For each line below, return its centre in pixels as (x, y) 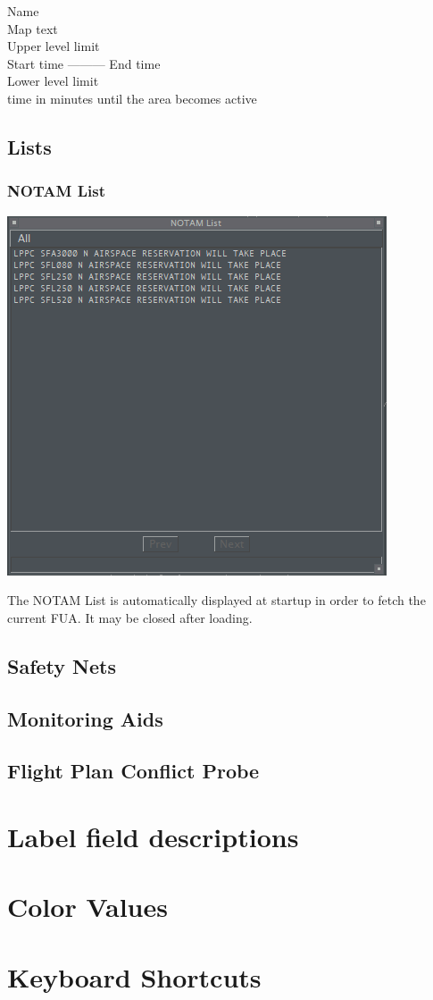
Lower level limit (53, 81)
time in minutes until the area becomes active (132, 98)
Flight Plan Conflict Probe (133, 771)
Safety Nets (62, 665)
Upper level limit (54, 46)
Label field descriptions (153, 836)
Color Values (87, 907)
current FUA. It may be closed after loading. (130, 617)
